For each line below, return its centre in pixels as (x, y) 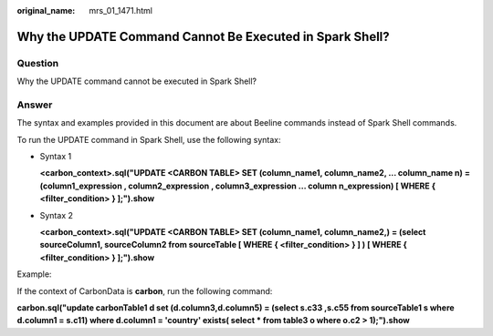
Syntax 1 (56, 157)
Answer (35, 105)
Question (38, 63)
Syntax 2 (56, 215)
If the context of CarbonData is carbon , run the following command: (145, 290)
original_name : (46, 10)
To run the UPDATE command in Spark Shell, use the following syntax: (149, 139)
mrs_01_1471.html (121, 10)
